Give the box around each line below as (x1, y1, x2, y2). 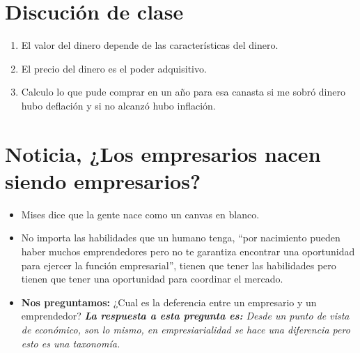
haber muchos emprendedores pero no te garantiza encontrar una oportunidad (21, 244, 355, 258)
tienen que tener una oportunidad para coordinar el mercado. (21, 271, 283, 286)
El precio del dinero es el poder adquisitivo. (21, 61, 207, 75)
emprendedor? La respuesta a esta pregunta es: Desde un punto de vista (21, 308, 350, 323)
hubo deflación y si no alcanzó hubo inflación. (21, 98, 216, 112)
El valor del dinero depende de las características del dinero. (21, 38, 279, 52)
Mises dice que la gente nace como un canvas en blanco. (21, 206, 260, 221)
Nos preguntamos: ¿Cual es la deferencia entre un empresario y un (21, 294, 317, 309)
